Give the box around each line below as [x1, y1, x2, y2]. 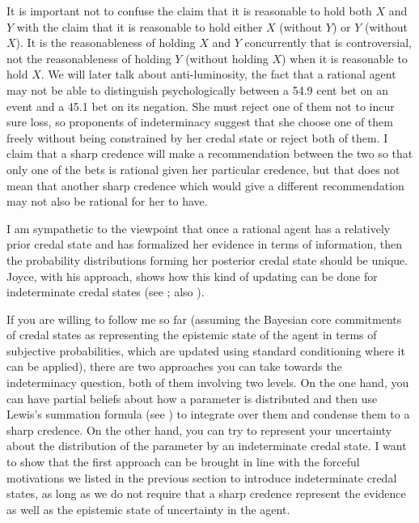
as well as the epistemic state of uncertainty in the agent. [6, 500, 290, 517]
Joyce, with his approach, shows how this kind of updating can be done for [6, 267, 378, 284]
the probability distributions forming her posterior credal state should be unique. [6, 251, 408, 268]
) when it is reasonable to [281, 49, 408, 66]
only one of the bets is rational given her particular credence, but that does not [6, 160, 400, 177]
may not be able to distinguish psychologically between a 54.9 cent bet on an [6, 81, 388, 98]
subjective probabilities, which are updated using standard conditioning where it [6, 342, 405, 359]
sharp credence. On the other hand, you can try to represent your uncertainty [6, 421, 392, 438]
